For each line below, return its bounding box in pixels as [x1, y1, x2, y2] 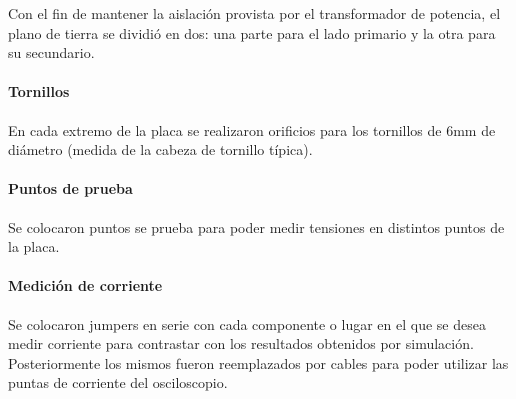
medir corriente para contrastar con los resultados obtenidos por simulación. [8, 333, 474, 354]
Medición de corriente [8, 275, 163, 296]
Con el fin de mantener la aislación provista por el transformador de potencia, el [8, 3, 501, 23]
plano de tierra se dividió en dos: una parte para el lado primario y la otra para [8, 22, 496, 43]
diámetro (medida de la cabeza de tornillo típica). [8, 139, 313, 160]
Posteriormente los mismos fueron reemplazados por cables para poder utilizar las [8, 352, 509, 373]
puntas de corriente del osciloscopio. [8, 372, 228, 393]
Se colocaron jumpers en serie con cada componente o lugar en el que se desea [8, 313, 486, 334]
